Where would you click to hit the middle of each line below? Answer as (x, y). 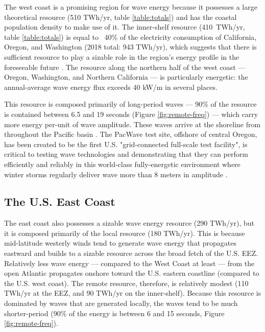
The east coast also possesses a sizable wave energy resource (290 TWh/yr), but (129, 223)
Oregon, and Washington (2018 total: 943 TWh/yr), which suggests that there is (130, 47)
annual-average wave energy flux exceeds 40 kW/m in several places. (111, 87)
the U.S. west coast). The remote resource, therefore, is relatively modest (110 (126, 283)
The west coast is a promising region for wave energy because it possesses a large (131, 7)
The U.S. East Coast (60, 201)
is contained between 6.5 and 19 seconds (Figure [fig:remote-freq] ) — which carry (131, 114)
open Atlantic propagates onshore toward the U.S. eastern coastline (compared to (132, 273)
